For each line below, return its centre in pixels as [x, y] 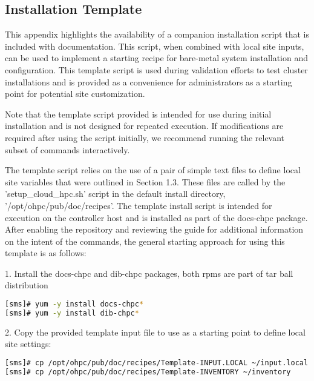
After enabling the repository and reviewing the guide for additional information [154, 229]
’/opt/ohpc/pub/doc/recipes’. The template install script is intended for [139, 205]
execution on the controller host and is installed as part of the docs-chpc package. [156, 217]
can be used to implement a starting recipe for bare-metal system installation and [157, 58]
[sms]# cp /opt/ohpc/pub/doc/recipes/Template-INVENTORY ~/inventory [148, 372]
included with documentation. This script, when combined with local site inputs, [155, 46]
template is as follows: [46, 253]
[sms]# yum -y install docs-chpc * [74, 304]
